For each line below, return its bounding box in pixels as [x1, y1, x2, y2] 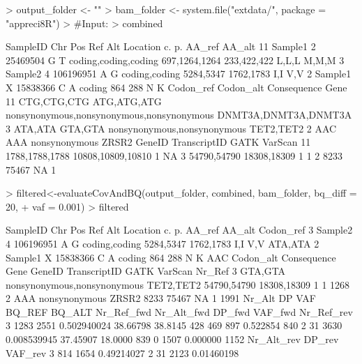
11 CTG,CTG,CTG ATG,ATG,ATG [6, 93, 162, 108]
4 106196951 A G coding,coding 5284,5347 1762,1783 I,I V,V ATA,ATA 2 [6, 236, 319, 250]
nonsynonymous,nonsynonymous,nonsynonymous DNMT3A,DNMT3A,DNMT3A [6, 107, 352, 122]
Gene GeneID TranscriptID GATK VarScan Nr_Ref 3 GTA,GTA [6, 264, 286, 278]
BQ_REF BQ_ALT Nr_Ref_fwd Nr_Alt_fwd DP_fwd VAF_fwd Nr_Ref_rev [6, 304, 353, 319]
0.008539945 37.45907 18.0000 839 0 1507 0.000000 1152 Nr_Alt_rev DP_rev [6, 332, 339, 347]
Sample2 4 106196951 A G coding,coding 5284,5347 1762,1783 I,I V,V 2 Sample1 [6, 66, 352, 81]
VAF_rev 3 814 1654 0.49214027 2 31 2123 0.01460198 [6, 345, 239, 360]
